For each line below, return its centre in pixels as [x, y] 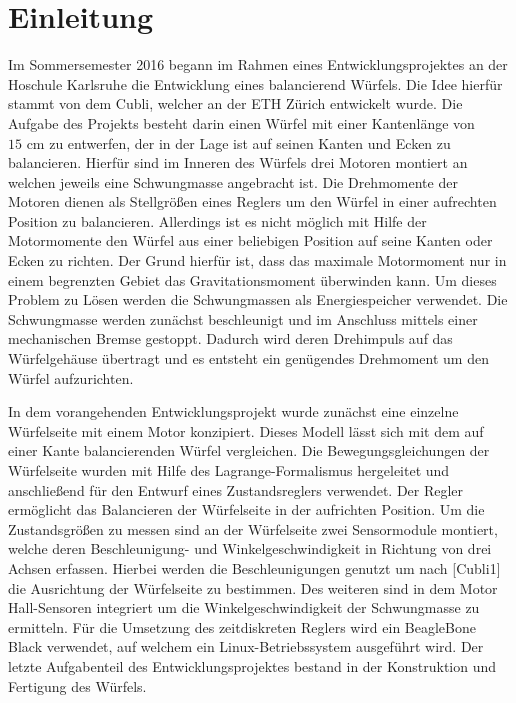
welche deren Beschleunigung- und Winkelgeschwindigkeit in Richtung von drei [250, 548]
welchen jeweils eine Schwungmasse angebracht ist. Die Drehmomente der [233, 181]
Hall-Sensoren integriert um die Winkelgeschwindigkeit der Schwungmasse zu [244, 607]
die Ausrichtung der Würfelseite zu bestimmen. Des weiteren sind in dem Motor [253, 587]
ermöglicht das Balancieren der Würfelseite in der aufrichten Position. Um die [246, 509]
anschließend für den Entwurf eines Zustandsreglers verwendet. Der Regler [236, 489]
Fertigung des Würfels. [77, 685]
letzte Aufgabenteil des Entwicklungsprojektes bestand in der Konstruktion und [252, 665]
